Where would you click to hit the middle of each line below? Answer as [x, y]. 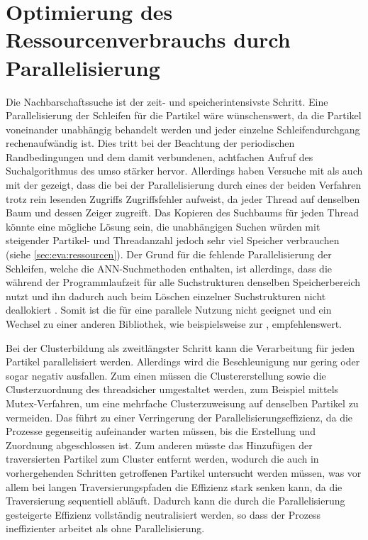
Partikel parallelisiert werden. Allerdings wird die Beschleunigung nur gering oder [183, 362]
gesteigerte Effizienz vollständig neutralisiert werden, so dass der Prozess [163, 514]
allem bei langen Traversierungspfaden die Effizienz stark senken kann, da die [174, 486]
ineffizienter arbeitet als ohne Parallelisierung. [105, 528]
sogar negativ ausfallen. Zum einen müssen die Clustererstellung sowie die [166, 375]
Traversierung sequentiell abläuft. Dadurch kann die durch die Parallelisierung [175, 501]
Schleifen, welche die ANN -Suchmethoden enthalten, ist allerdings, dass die [169, 268]
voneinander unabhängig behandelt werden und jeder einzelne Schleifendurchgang [183, 129]
